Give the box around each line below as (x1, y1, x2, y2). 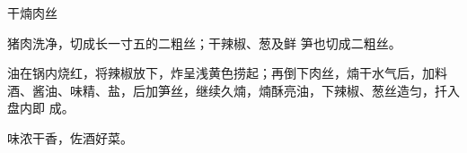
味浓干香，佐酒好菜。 (7, 128, 133, 147)
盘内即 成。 (7, 98, 75, 117)
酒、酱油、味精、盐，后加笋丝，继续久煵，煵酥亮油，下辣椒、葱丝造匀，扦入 (7, 81, 460, 99)
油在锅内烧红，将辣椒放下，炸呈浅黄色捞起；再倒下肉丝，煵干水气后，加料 (7, 64, 447, 82)
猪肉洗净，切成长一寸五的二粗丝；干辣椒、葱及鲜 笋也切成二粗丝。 (7, 33, 401, 52)
